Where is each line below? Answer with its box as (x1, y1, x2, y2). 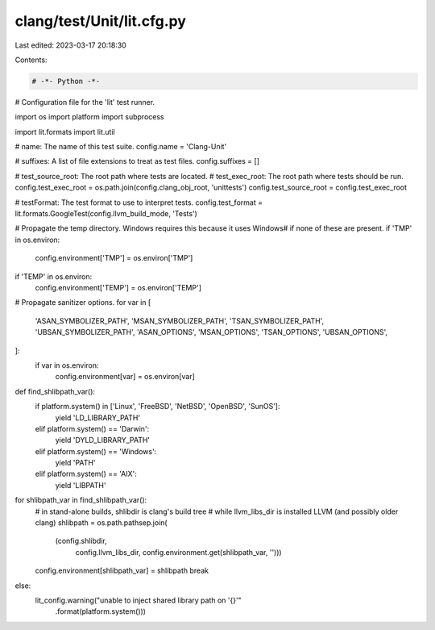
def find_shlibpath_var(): (14, 386, 96, 396)
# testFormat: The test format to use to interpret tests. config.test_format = (14, 198, 263, 207)
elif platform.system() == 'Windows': (35, 446, 157, 456)
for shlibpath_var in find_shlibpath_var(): (14, 495, 147, 505)
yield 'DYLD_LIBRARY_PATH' (55, 436, 151, 445)
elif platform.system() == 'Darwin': (35, 423, 150, 433)
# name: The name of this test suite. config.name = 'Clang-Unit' (14, 142, 227, 152)
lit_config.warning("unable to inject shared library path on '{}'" (35, 595, 242, 605)
